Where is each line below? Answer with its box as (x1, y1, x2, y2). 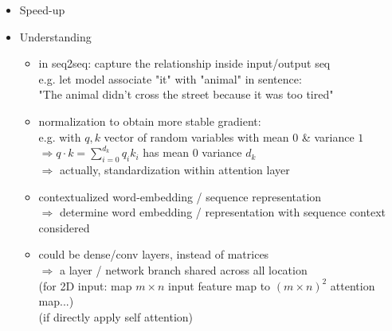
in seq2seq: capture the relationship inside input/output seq (38, 55, 331, 72)
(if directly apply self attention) (38, 308, 194, 325)
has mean (143, 144, 189, 161)
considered (38, 219, 90, 236)
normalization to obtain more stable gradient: (38, 112, 261, 129)
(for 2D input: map (38, 277, 132, 294)
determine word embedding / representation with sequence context (59, 204, 386, 220)
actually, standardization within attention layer (59, 161, 290, 177)
